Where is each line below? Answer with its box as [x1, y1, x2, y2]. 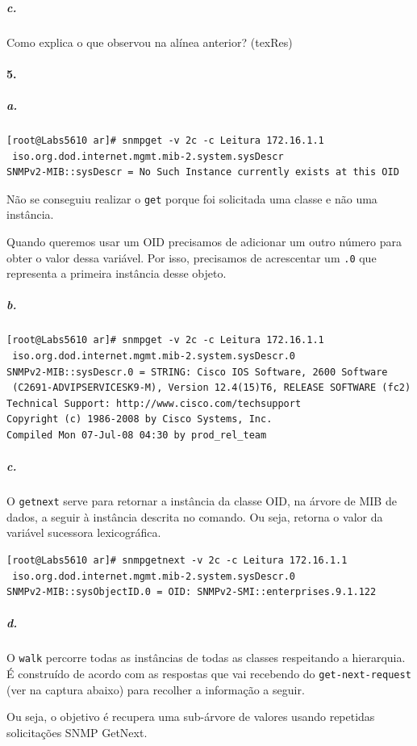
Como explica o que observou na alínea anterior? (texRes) [6, 33, 293, 50]
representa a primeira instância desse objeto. [6, 265, 227, 282]
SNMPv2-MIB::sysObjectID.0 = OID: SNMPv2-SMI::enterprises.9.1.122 [6, 586, 377, 598]
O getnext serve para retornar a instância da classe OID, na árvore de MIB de [6, 492, 397, 509]
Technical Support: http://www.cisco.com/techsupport [6, 397, 302, 409]
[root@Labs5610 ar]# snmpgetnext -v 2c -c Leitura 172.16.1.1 [6, 554, 348, 566]
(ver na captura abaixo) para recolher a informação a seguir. [6, 681, 305, 698]
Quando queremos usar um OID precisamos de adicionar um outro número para [6, 233, 402, 249]
